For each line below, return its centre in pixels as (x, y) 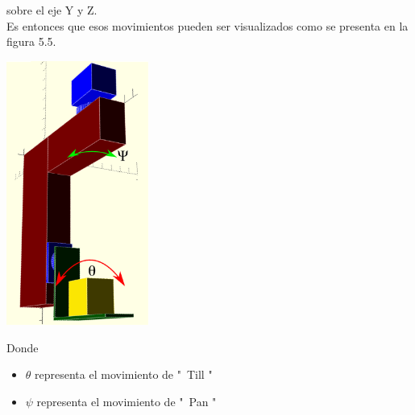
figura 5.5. (31, 41)
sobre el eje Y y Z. (52, 10)
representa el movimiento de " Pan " (127, 401)
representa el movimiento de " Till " (124, 374)
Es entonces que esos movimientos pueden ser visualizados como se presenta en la (207, 25)
